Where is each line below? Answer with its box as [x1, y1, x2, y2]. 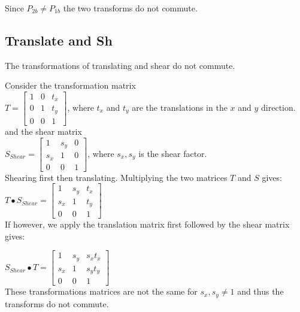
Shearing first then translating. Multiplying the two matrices [5, 171, 228, 183]
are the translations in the [132, 101, 228, 113]
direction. [261, 101, 296, 113]
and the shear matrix [5, 125, 82, 137]
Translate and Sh [5, 31, 113, 49]
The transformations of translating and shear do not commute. [5, 59, 235, 71]
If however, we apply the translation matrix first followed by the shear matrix [5, 218, 290, 231]
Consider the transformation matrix [5, 79, 136, 92]
